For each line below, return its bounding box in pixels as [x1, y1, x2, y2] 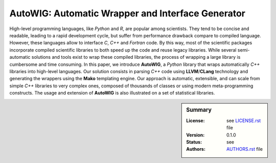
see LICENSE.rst [226, 118, 261, 124]
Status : [186, 138, 202, 145]
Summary [186, 106, 212, 113]
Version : [186, 132, 205, 138]
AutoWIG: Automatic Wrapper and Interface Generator [9, 8, 245, 19]
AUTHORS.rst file [226, 146, 263, 152]
